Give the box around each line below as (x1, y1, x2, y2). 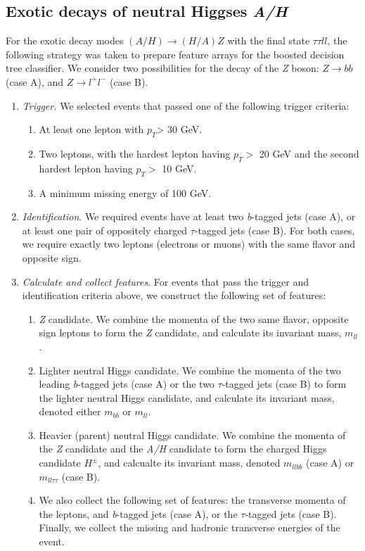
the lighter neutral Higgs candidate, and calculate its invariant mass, (39, 390, 335, 405)
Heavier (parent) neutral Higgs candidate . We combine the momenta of (39, 427, 346, 442)
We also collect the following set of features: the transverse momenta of (39, 493, 346, 507)
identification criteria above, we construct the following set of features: (22, 288, 326, 303)
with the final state (227, 33, 310, 48)
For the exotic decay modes (6, 33, 124, 48)
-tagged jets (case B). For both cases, (194, 222, 355, 237)
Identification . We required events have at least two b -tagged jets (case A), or (22, 209, 356, 224)
